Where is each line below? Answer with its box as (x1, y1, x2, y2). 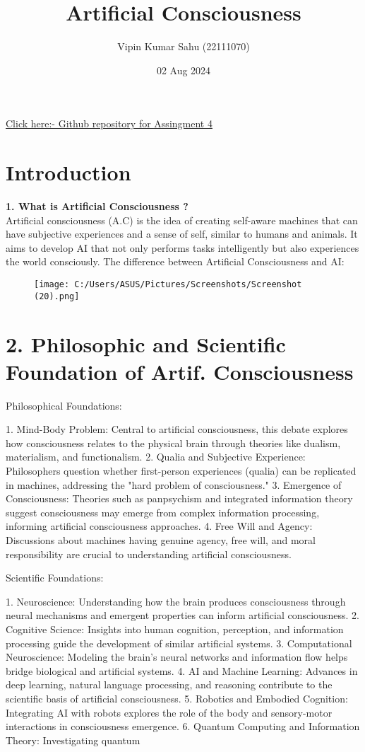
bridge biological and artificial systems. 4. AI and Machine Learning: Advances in (6, 663, 358, 678)
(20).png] (34, 291, 80, 301)
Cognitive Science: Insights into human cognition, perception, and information (6, 621, 344, 636)
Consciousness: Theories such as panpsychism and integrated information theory (6, 491, 353, 506)
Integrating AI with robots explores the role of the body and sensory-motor (6, 705, 333, 719)
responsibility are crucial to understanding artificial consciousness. (6, 546, 292, 561)
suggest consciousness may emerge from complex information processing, (6, 504, 320, 519)
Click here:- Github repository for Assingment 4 (6, 116, 213, 131)
